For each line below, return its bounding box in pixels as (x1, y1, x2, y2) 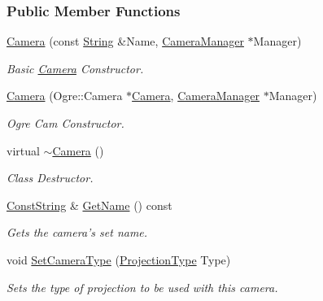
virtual (7, 142, 40, 159)
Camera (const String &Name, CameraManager (7, 33, 244, 50)
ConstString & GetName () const (7, 196, 172, 213)
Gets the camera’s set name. (7, 224, 148, 241)
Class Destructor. (7, 169, 94, 186)
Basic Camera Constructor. (7, 59, 144, 76)
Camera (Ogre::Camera (7, 87, 123, 104)
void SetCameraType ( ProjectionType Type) (7, 251, 231, 268)
